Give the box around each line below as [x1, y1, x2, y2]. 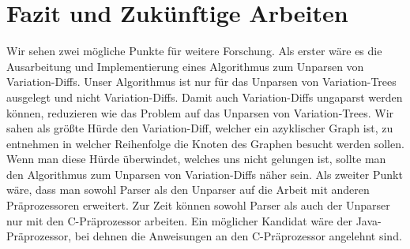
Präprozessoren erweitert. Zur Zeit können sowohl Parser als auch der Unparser [6, 197, 390, 214]
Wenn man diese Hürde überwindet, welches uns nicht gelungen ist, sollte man [6, 151, 386, 167]
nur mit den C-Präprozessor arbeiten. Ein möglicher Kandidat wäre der [6, 212, 352, 229]
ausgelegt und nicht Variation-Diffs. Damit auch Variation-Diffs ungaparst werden [6, 88, 403, 105]
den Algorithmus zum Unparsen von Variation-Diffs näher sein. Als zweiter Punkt [6, 165, 403, 182]
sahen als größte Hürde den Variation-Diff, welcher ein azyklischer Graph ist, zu [6, 120, 393, 136]
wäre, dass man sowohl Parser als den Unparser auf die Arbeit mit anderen [6, 181, 370, 198]
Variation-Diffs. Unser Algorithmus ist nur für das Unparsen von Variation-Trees [6, 73, 397, 90]
